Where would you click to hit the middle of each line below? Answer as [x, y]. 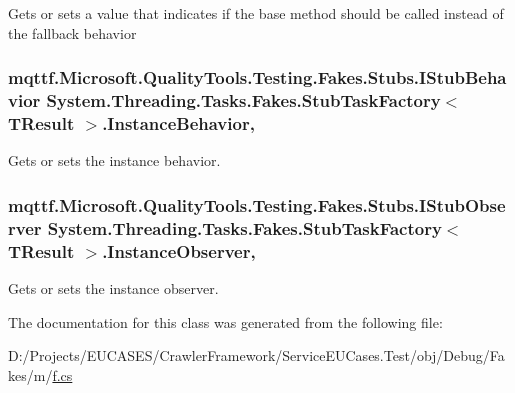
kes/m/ [30, 374]
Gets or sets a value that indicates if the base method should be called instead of [256, 13]
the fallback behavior [72, 32]
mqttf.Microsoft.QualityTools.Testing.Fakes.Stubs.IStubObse [257, 204]
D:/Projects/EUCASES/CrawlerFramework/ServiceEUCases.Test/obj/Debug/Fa [256, 355]
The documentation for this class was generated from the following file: [225, 321]
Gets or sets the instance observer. [113, 287]
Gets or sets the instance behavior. [114, 160]
